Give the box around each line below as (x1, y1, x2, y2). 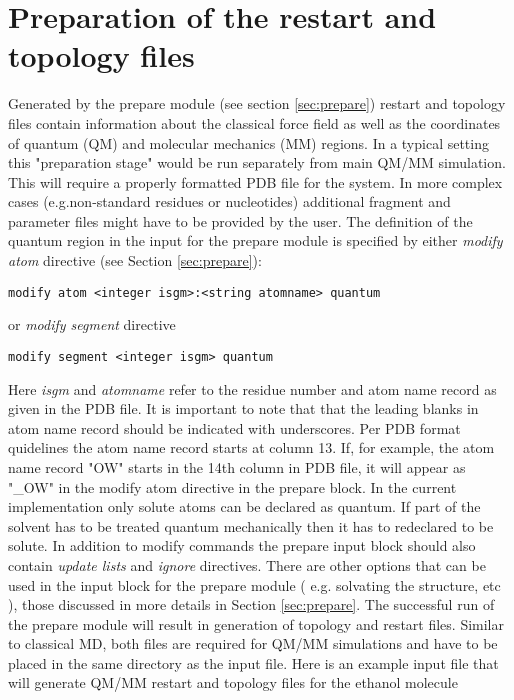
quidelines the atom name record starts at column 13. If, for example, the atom (8, 437, 495, 458)
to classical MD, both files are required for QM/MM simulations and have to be (8, 633, 498, 654)
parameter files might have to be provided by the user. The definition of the (8, 210, 473, 231)
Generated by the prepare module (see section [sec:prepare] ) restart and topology (8, 93, 506, 114)
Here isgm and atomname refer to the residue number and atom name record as (8, 378, 497, 399)
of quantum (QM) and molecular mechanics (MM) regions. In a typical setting (8, 132, 489, 153)
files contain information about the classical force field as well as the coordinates (8, 112, 501, 133)
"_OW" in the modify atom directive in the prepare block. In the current (8, 476, 457, 497)
